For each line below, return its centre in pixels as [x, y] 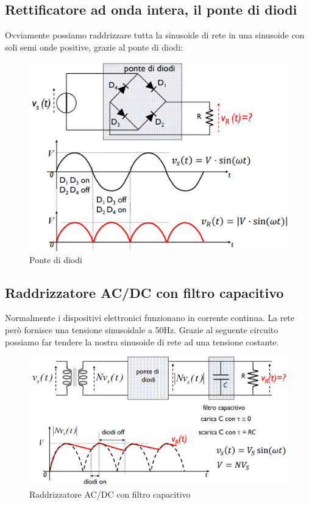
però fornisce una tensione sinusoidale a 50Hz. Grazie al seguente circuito [142, 329]
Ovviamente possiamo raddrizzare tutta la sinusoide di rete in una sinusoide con [155, 35]
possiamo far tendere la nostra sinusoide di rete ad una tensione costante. [142, 341]
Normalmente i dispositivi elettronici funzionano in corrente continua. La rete [150, 318]
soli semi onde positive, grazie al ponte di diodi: [94, 47]
